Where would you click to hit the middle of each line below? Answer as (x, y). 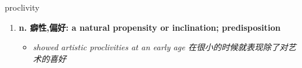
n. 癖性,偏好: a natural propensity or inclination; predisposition (150, 27)
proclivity (22, 7)
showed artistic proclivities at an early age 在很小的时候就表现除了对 (160, 47)
